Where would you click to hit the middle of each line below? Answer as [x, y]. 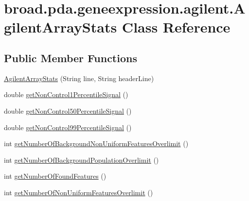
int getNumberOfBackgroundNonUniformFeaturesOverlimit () [96, 143]
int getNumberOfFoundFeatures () [55, 176]
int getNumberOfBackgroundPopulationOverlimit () [81, 159]
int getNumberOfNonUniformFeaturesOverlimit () [79, 192]
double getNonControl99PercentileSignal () [68, 127]
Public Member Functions [71, 58]
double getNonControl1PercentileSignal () [66, 94]
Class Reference [176, 27]
